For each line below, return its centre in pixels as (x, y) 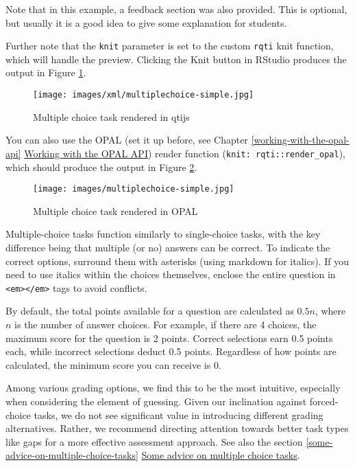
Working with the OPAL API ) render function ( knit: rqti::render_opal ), (185, 153)
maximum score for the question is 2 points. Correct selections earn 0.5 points (169, 338)
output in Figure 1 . (46, 72)
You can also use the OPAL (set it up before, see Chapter (127, 140)
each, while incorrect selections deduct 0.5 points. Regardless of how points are (171, 351)
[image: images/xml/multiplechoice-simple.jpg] (144, 95)
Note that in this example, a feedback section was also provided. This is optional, (176, 9)
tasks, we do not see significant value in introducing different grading (179, 414)
